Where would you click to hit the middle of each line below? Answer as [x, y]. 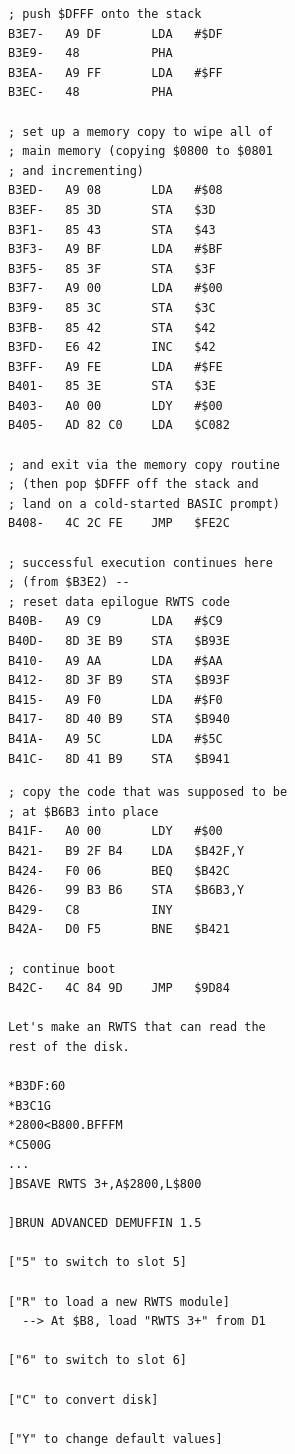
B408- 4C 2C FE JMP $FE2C [119, 523]
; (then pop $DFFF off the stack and [133, 484]
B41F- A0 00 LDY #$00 [115, 831]
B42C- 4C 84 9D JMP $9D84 [119, 988]
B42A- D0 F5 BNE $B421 [119, 929]
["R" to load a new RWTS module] [119, 1301]
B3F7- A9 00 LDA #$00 [115, 288]
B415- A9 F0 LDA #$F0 [115, 699]
